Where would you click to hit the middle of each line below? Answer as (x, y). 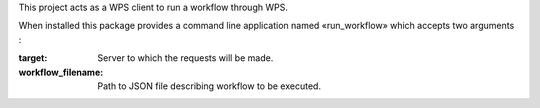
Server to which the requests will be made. (185, 58)
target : (33, 58)
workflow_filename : (61, 72)
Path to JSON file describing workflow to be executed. (209, 86)
